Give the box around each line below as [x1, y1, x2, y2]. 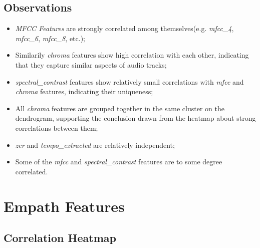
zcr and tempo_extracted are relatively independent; [15, 139, 175, 150]
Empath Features [4, 195, 125, 216]
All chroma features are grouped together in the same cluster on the [15, 103, 224, 113]
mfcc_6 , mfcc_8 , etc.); [15, 33, 85, 43]
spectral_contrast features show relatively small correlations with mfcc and [15, 76, 244, 87]
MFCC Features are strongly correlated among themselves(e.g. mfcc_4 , [15, 23, 234, 34]
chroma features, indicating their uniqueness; [15, 86, 153, 97]
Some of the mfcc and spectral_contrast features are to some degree [15, 156, 222, 167]
